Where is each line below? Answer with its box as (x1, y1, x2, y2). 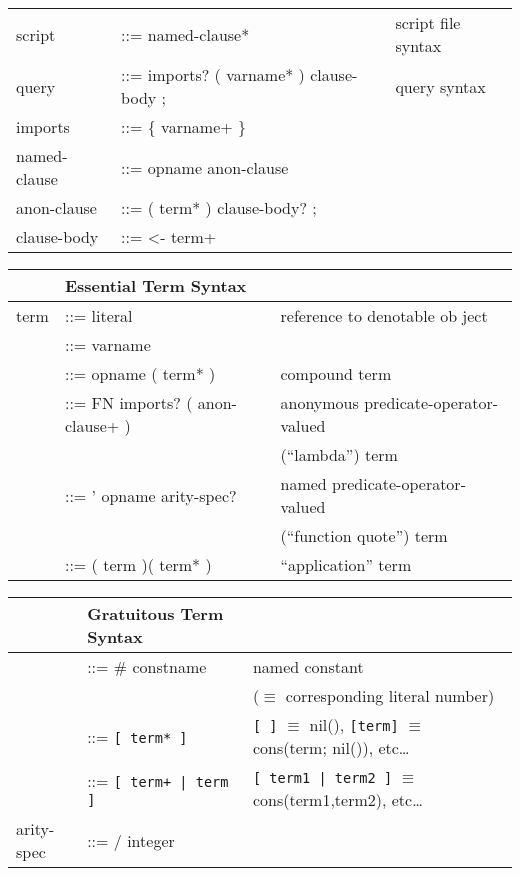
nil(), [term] (309, 713, 399, 736)
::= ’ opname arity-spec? (64, 483, 237, 507)
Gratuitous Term (87, 602, 224, 625)
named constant (252, 655, 364, 678)
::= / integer (87, 828, 175, 852)
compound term (280, 362, 392, 385)
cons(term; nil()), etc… (252, 736, 410, 759)
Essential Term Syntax (64, 274, 247, 297)
